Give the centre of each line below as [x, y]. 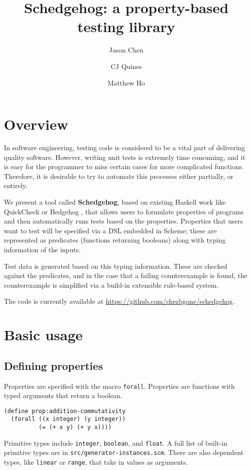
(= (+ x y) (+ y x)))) [75, 427]
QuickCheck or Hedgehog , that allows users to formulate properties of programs [124, 211]
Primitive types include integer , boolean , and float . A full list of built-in [116, 443]
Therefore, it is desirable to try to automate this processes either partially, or [119, 176]
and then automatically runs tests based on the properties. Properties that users [124, 221]
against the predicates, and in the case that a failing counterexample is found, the [126, 275]
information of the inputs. [42, 249]
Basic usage [43, 335]
